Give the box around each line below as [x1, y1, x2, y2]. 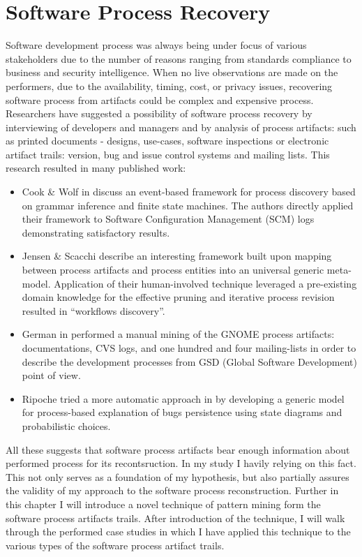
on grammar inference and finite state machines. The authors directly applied [22, 198, 354, 212]
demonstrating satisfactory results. [22, 225, 170, 239]
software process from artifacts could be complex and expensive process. [6, 92, 314, 107]
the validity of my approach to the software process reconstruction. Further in [6, 483, 339, 498]
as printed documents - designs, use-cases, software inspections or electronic [6, 133, 329, 148]
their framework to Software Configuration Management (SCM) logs [22, 211, 315, 226]
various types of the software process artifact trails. [6, 537, 225, 552]
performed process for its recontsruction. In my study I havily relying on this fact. [6, 456, 356, 470]
